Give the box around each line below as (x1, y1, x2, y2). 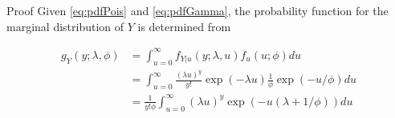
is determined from (137, 18, 231, 34)
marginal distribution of (6, 18, 124, 34)
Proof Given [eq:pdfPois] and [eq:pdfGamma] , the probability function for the (6, 2, 389, 18)
